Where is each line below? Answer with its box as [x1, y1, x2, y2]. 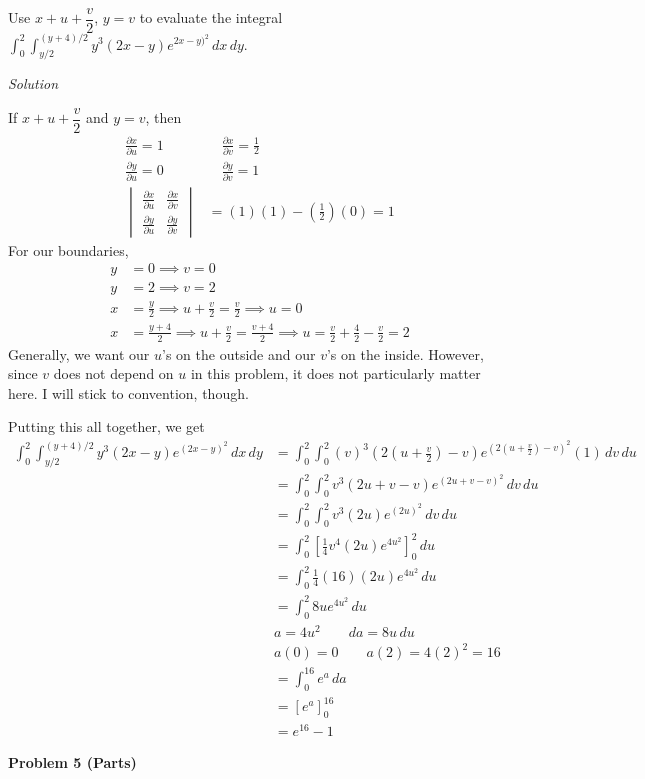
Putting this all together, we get [8, 416, 205, 437]
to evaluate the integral [139, 7, 283, 28]
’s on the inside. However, [326, 343, 484, 364]
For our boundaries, [8, 239, 129, 260]
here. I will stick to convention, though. [8, 382, 249, 403]
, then [145, 107, 182, 128]
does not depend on [53, 363, 174, 384]
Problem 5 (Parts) [8, 752, 137, 773]
